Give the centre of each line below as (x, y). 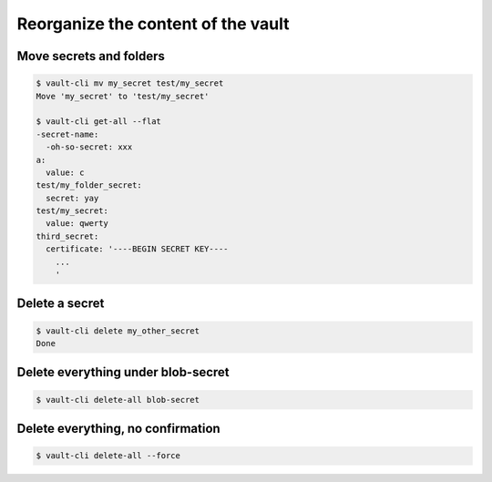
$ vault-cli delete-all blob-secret (118, 400)
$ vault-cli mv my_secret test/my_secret (130, 83)
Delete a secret (61, 304)
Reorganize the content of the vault (153, 24)
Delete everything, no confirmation (118, 429)
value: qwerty (77, 224)
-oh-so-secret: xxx (89, 147)
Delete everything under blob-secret (123, 372)
